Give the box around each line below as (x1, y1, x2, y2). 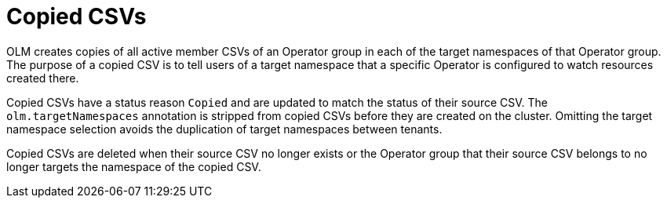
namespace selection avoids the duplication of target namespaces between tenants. (6, 122, 443, 136)
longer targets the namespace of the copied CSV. (6, 159, 261, 173)
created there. (6, 71, 79, 85)
